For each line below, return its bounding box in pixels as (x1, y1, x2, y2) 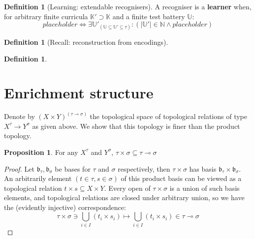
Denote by (4, 111, 35, 121)
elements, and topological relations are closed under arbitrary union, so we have (4, 192, 245, 203)
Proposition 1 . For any (4, 147, 78, 157)
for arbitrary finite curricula (4, 11, 88, 21)
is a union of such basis (169, 182, 240, 193)
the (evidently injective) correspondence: (4, 202, 126, 212)
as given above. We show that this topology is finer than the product (32, 120, 240, 131)
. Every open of (104, 182, 151, 193)
